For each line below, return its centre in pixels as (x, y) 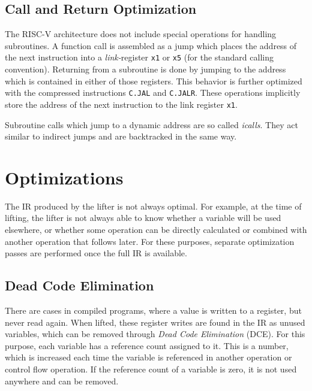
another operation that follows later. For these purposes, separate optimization (150, 241)
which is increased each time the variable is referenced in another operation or (148, 357)
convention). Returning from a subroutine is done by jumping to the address (145, 69)
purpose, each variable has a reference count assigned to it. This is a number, (147, 345)
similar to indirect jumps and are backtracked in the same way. (121, 136)
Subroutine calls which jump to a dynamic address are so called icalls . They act (151, 124)
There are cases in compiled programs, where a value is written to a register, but (153, 310)
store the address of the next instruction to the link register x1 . (121, 104)
